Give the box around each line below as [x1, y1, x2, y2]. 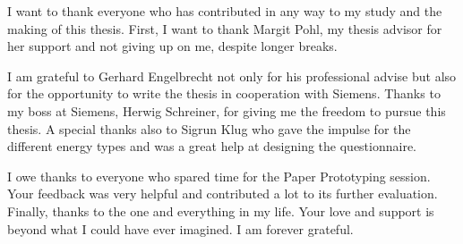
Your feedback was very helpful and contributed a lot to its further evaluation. [7, 184, 438, 203]
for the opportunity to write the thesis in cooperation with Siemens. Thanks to [7, 84, 441, 103]
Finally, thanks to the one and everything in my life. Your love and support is [7, 201, 434, 220]
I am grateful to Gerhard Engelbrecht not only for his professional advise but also [7, 66, 457, 85]
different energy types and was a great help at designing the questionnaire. [7, 137, 417, 156]
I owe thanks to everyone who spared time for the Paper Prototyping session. [7, 166, 431, 185]
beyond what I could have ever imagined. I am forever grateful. [7, 219, 354, 238]
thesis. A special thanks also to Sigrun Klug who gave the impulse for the [7, 119, 411, 138]
